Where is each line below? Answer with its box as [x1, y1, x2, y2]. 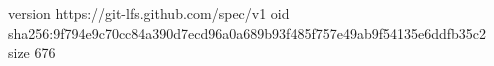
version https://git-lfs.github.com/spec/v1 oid [8, 3, 290, 23]
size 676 [8, 42, 56, 63]
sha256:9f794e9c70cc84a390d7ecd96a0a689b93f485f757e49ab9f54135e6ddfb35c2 [8, 22, 487, 43]
